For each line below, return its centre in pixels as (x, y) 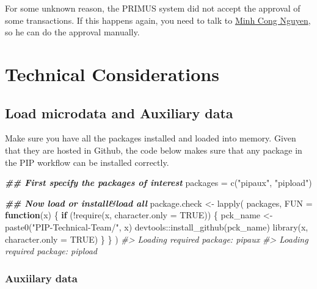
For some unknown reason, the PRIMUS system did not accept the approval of (153, 8)
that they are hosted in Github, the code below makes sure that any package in (154, 150)
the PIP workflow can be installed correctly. (87, 162)
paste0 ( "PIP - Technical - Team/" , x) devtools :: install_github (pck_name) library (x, (157, 227)
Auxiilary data (41, 278)
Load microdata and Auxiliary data (119, 112)
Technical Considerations (112, 73)
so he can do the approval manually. (72, 32)
